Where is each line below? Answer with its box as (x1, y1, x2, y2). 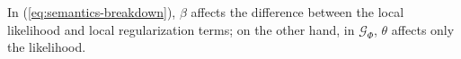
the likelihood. (7, 38, 86, 56)
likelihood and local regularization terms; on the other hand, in (7, 20, 355, 38)
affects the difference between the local (191, 3, 404, 21)
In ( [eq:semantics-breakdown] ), (7, 3, 176, 21)
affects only (391, 20, 455, 38)
